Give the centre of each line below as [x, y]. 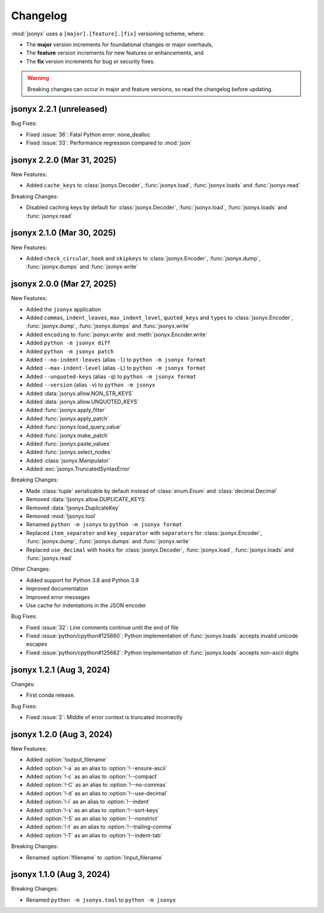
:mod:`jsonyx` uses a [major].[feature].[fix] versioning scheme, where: [108, 34]
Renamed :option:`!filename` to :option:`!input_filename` [95, 857]
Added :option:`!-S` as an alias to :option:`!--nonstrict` [92, 818]
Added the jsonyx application [64, 309]
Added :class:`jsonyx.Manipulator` [68, 460]
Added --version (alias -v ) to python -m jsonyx [91, 385]
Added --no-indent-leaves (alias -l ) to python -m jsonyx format [116, 360]
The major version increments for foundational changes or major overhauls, [120, 44]
